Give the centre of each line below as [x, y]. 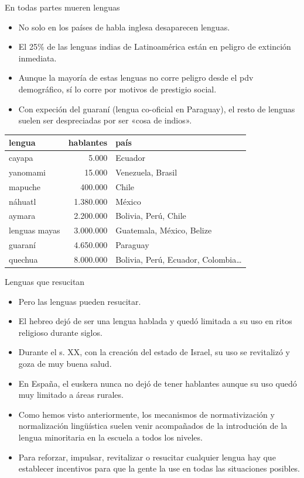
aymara [22, 216]
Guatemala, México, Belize [164, 230]
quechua [23, 259]
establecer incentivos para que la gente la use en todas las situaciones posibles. [159, 468]
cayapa [21, 158]
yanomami [27, 172]
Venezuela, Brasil [146, 172]
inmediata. [37, 58]
